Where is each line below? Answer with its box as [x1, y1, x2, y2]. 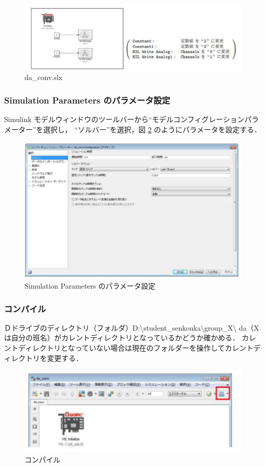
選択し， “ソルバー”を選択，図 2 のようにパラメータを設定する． [43, 124, 261, 134]
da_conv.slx [25, 72, 62, 83]
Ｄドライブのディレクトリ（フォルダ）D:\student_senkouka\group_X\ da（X [4, 322, 259, 333]
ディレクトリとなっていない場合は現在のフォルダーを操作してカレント [18, 342, 254, 353]
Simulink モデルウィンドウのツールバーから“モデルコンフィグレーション [4, 114, 245, 125]
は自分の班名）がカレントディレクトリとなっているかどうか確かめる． [4, 332, 239, 343]
